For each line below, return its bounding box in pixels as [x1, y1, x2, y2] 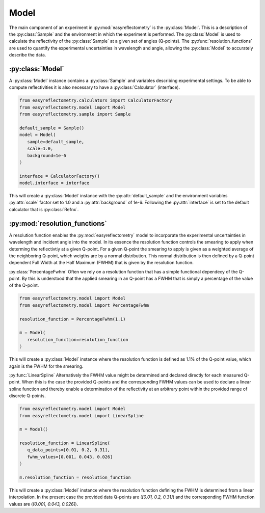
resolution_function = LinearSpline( [19, 440, 110, 446]
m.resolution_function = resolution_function [19, 475, 131, 481]
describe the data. [9, 52, 46, 58]
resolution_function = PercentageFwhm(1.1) [19, 316, 126, 322]
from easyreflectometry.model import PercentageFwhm [19, 302, 149, 308]
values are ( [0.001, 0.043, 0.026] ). [9, 501, 79, 507]
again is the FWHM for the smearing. [9, 363, 83, 369]
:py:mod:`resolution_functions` [9, 219, 107, 228]
